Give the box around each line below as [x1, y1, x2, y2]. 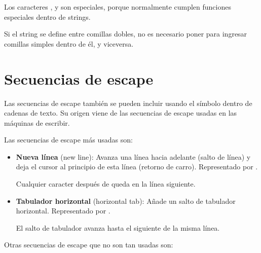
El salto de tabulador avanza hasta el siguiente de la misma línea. [16, 222, 220, 233]
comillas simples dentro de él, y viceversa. [4, 38, 134, 49]
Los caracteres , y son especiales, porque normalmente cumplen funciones [4, 2, 231, 12]
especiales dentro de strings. [4, 11, 91, 22]
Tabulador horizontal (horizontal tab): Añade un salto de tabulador [16, 195, 236, 206]
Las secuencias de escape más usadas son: [4, 134, 133, 145]
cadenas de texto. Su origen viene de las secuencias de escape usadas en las [4, 107, 237, 118]
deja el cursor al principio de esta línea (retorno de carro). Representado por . [16, 161, 258, 172]
